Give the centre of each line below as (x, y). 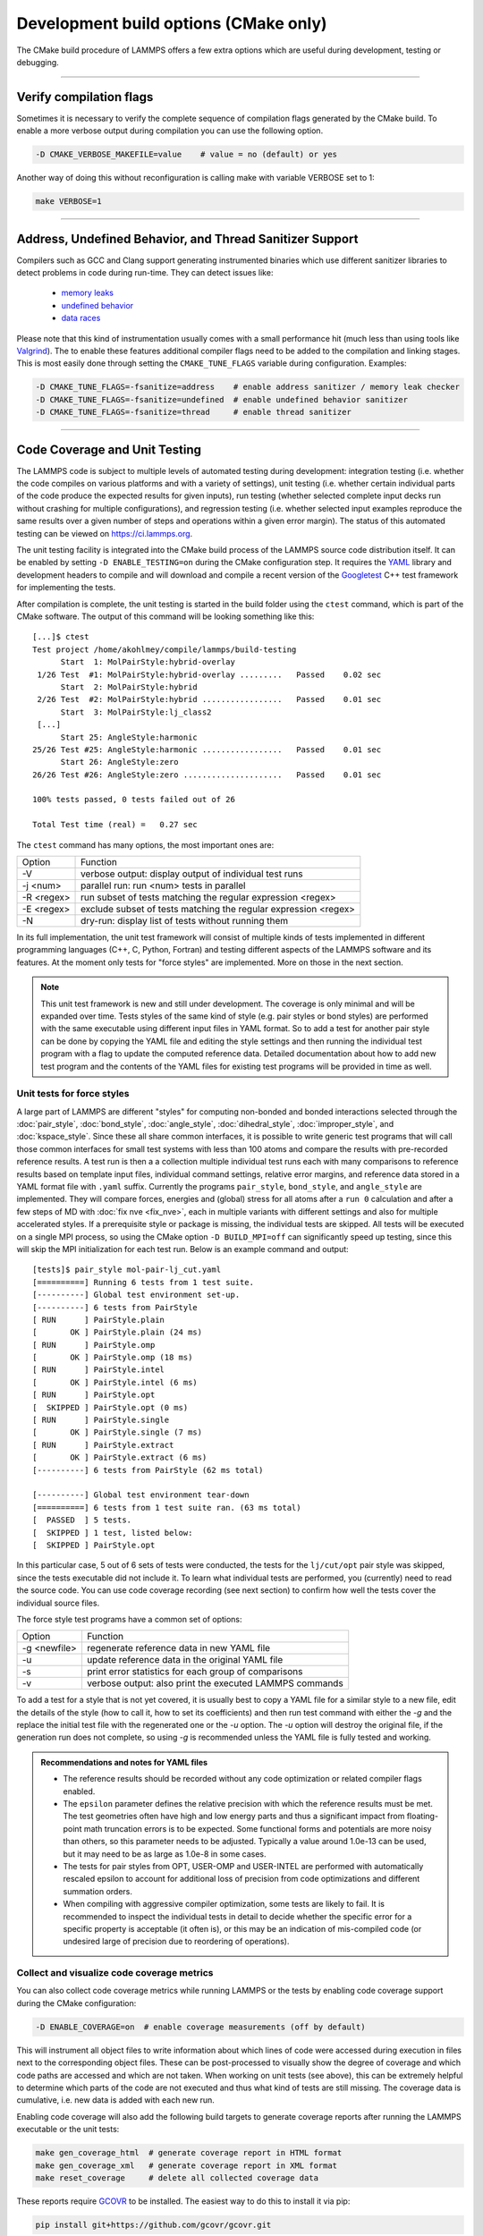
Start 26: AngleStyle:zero (119, 762)
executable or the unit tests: (68, 2130)
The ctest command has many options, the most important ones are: (145, 844)
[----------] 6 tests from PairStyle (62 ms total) (148, 1470)
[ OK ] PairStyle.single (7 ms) (118, 1432)
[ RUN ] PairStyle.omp (94, 1345)
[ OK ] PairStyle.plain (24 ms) (118, 1332)
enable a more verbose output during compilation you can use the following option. (170, 131)
